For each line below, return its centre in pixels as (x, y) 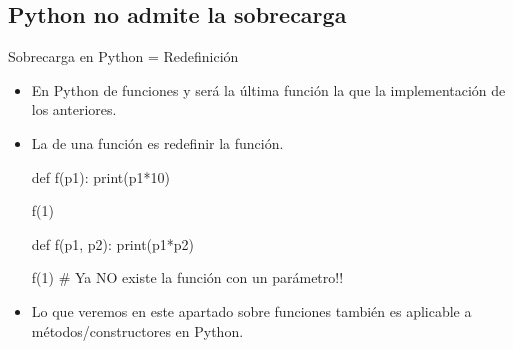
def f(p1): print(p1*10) (100, 176)
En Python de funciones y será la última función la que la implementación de (268, 89)
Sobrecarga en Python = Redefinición (123, 56)
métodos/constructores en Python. (137, 330)
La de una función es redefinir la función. (157, 142)
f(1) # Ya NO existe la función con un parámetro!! (187, 277)
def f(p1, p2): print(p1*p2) (113, 243)
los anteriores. (74, 109)
